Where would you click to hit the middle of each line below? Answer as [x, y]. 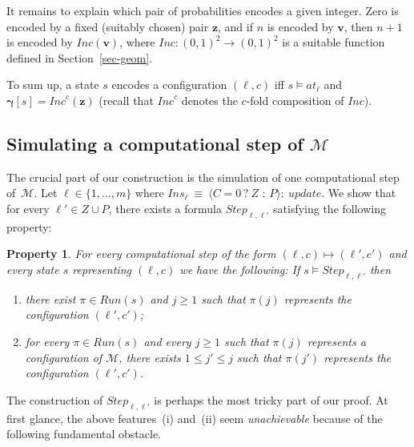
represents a [336, 341]
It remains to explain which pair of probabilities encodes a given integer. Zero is [203, 10]
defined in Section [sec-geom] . [80, 57]
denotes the [209, 100]
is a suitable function [334, 42]
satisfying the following [330, 208]
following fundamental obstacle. [84, 434]
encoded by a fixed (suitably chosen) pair [108, 26]
